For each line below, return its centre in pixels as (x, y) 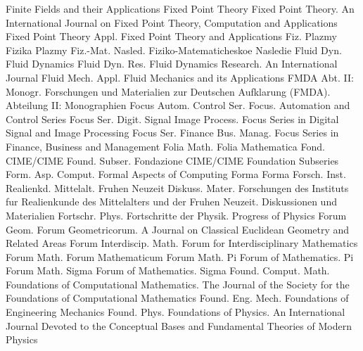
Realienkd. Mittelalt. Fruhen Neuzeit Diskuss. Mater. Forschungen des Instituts (177, 187)
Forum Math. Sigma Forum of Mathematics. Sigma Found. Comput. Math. (168, 270)
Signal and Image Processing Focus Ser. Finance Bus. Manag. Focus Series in (172, 133)
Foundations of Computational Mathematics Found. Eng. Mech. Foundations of (177, 298)
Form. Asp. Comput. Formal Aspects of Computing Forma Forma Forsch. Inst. (176, 174)
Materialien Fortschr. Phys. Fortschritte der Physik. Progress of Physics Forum (176, 215)
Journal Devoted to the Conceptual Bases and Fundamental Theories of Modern (179, 325)
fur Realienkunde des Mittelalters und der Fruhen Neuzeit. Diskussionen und (171, 202)
